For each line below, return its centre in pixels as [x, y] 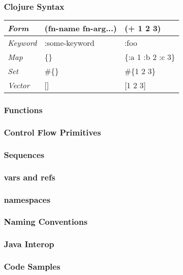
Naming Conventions [46, 222]
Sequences [24, 154]
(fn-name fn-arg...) [81, 28]
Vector [19, 85]
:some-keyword [69, 43]
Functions [23, 110]
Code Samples [32, 266]
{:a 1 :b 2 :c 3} [150, 57]
